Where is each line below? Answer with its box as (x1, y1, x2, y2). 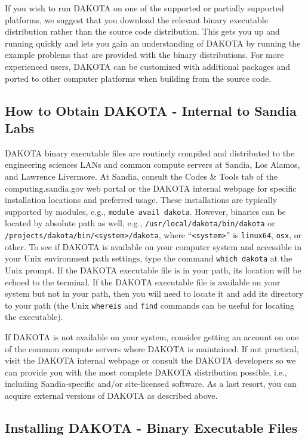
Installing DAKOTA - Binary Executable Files (5, 418, 298, 436)
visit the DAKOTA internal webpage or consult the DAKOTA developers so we (5, 354, 296, 367)
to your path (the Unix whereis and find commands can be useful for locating (5, 299, 295, 311)
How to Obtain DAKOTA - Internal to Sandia (5, 101, 297, 119)
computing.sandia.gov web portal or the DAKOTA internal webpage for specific (5, 181, 297, 194)
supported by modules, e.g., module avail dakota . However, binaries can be (5, 205, 286, 217)
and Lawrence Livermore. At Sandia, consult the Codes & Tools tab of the (5, 170, 278, 182)
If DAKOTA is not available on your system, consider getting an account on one (5, 330, 299, 343)
